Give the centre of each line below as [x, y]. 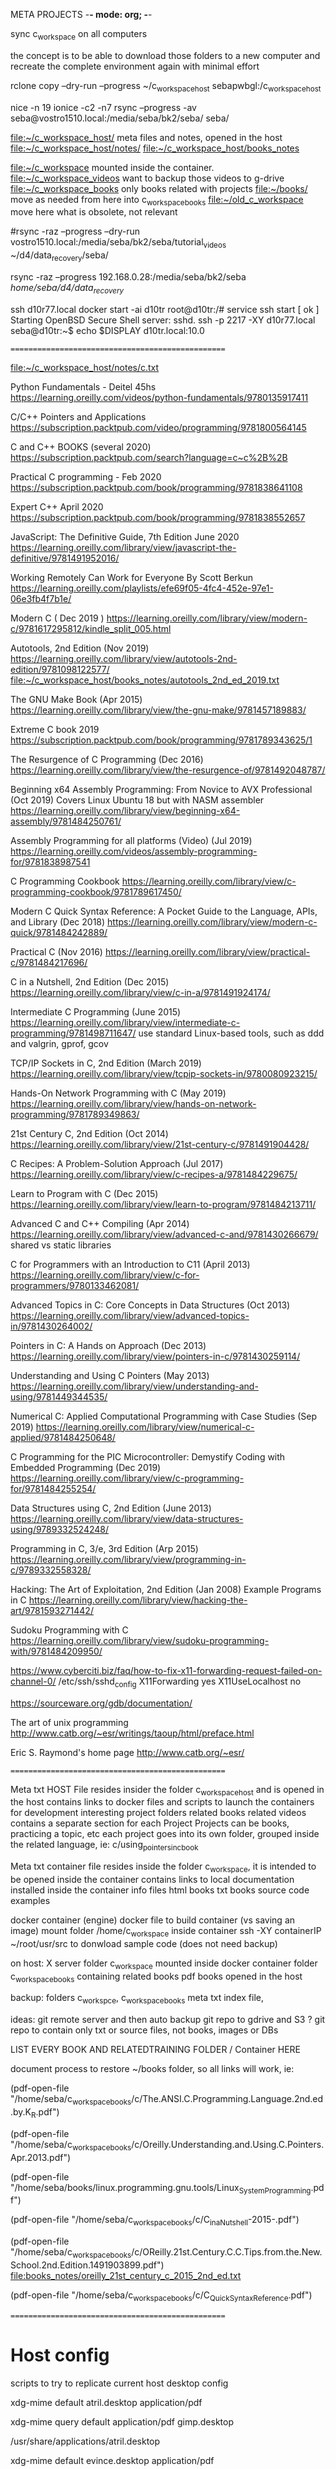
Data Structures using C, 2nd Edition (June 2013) [111, 1508]
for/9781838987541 [50, 861]
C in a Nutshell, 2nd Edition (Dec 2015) [90, 981]
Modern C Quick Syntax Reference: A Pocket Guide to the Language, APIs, [164, 911]
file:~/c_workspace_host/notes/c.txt [85, 367]
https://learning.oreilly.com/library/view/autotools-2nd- [124, 658]
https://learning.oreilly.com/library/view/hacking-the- [138, 1600]
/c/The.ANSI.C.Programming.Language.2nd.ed [227, 2099]
